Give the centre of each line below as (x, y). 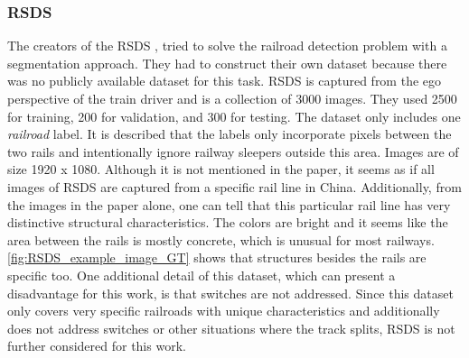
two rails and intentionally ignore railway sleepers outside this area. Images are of (233, 151)
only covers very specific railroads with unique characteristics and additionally (224, 311)
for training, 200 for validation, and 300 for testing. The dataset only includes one (234, 116)
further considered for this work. (97, 346)
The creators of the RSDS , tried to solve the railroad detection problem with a (227, 46)
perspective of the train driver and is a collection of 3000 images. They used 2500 (232, 98)
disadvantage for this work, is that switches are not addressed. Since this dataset (230, 293)
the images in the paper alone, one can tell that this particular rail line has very (229, 204)
